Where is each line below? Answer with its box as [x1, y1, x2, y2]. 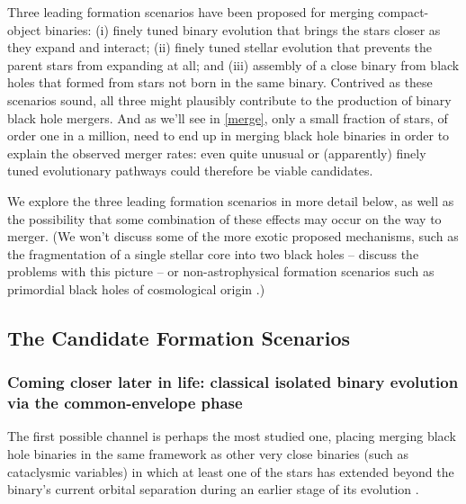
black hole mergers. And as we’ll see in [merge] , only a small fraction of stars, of [7, 108, 448, 127]
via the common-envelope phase [7, 391, 243, 414]
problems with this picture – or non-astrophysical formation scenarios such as [7, 262, 435, 281]
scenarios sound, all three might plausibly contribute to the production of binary [7, 90, 452, 109]
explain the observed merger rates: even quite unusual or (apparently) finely [7, 143, 426, 162]
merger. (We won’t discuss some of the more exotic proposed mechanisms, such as [7, 227, 459, 246]
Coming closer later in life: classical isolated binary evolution [7, 371, 459, 393]
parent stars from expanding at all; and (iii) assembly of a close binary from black [7, 55, 460, 74]
